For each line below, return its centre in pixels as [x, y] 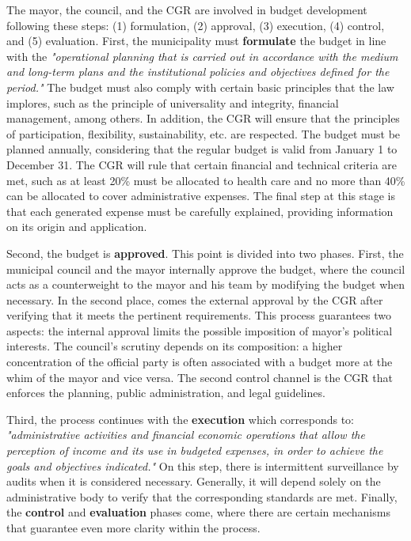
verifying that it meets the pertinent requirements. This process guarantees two [199, 315]
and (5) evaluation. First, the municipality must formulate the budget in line [196, 41]
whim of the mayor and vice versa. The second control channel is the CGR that [200, 377]
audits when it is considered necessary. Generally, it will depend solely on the [194, 481]
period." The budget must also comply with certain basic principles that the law [200, 87]
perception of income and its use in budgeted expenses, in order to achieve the [195, 450]
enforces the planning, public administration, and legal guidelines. [166, 393]
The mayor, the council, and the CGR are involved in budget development [187, 9]
